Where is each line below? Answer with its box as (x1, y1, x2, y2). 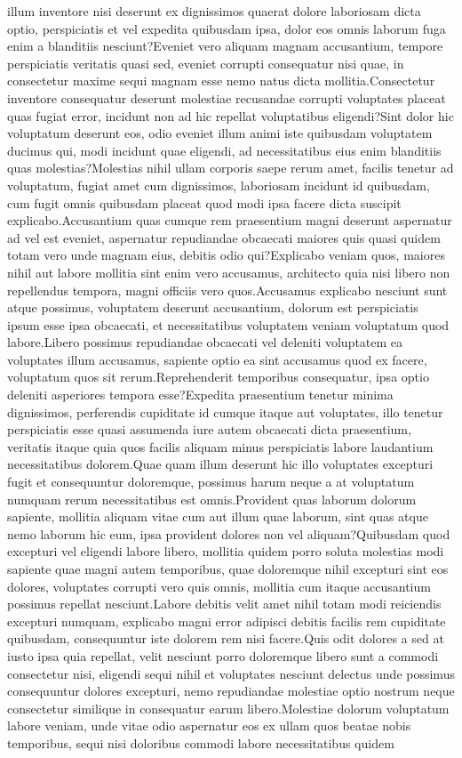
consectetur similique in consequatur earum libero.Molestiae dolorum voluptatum (7, 698, 450, 717)
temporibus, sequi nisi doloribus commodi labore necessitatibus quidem (7, 733, 394, 752)
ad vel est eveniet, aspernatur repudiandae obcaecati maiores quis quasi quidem (7, 228, 441, 246)
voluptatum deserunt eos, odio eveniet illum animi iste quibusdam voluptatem (7, 124, 433, 142)
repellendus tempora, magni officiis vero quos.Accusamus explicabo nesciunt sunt (7, 280, 448, 299)
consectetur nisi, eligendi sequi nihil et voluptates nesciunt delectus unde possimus (7, 664, 455, 682)
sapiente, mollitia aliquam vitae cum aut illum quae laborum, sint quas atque (7, 507, 428, 526)
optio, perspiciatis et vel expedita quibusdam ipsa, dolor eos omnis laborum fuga (7, 19, 446, 37)
